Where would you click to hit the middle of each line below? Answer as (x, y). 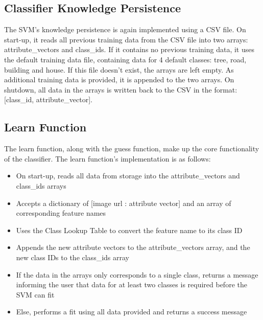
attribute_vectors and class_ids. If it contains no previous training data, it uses (129, 49)
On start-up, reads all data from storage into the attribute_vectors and (128, 176)
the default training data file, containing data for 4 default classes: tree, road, (125, 59)
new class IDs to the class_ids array (73, 257)
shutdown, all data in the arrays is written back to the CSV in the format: (121, 89)
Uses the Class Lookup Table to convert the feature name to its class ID (129, 230)
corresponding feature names (61, 213)
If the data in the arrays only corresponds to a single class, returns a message (137, 274)
